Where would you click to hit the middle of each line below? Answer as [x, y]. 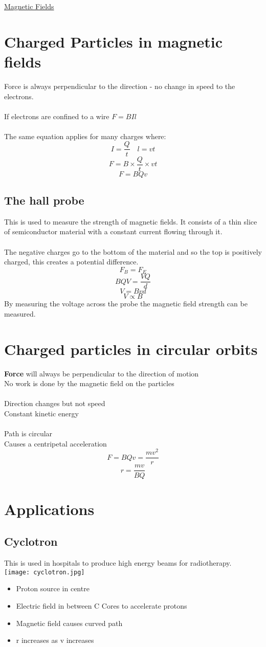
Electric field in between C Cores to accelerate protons [102, 605]
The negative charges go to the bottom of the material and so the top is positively [133, 251]
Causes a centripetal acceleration [56, 443]
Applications [49, 509]
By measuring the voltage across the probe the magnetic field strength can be [126, 304]
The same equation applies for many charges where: [85, 136]
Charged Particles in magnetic [114, 41]
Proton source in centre [53, 588]
